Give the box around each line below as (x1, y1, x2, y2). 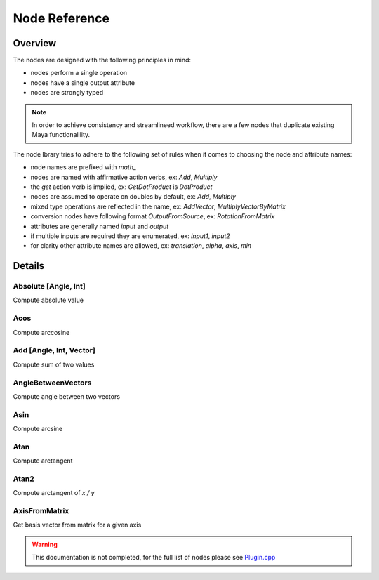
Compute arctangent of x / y (13, 489, 95, 497)
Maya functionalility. (32, 131, 91, 139)
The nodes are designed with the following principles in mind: (13, 56, 192, 65)
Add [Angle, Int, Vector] (13, 345, 96, 355)
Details (13, 260, 45, 272)
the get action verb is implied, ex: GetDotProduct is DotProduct (30, 183, 213, 191)
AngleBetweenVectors (13, 378, 92, 388)
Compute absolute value (13, 296, 84, 305)
